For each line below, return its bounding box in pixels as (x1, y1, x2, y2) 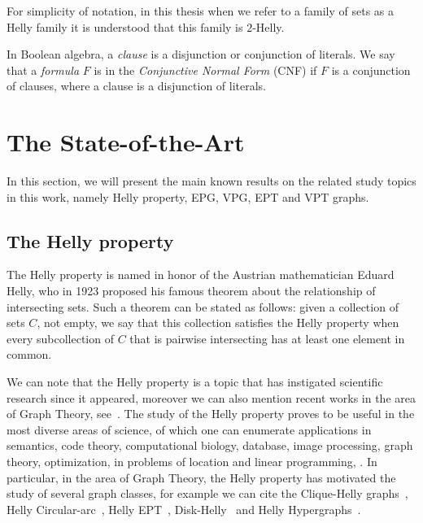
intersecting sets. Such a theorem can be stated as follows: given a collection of (7, 298, 399, 315)
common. (7, 346, 52, 363)
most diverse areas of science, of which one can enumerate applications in (7, 421, 372, 438)
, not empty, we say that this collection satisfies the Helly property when (37, 314, 399, 331)
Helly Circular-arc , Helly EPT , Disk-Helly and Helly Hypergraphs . (7, 500, 361, 517)
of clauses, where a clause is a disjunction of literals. (7, 77, 267, 94)
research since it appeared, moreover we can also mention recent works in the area (7, 389, 416, 406)
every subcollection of (7, 329, 114, 346)
